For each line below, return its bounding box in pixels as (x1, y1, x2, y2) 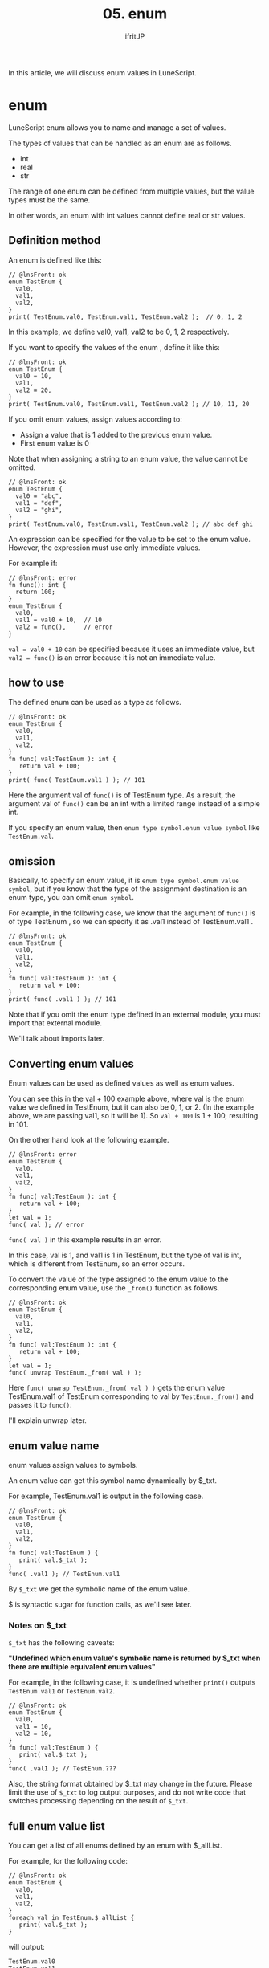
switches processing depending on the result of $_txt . (8, 1796, 189, 1806)
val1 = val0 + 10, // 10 (15, 616, 103, 624)
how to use (8, 676, 65, 690)
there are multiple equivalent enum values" (8, 1662, 156, 1672)
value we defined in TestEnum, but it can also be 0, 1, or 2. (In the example (8, 1102, 255, 1112)
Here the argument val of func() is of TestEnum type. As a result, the (8, 790, 236, 800)
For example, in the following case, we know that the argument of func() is (8, 908, 255, 918)
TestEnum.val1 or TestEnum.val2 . (8, 1686, 115, 1696)
